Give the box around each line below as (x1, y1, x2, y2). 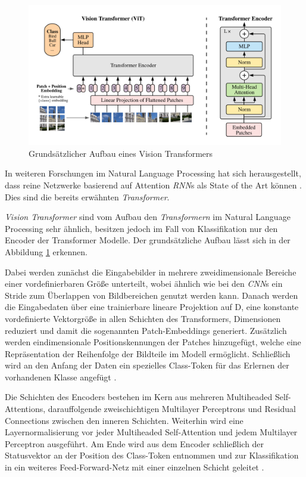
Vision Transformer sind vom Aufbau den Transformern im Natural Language (5, 210, 291, 223)
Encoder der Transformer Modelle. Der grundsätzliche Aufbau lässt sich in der (5, 234, 291, 246)
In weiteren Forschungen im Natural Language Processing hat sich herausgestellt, (5, 167, 301, 179)
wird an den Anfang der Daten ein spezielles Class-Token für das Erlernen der (5, 359, 289, 371)
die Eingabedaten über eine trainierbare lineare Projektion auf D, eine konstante (5, 301, 299, 313)
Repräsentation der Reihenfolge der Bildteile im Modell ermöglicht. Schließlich (5, 347, 291, 360)
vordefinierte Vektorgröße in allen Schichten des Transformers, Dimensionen (5, 312, 281, 324)
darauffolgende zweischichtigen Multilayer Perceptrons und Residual (48, 402, 296, 415)
